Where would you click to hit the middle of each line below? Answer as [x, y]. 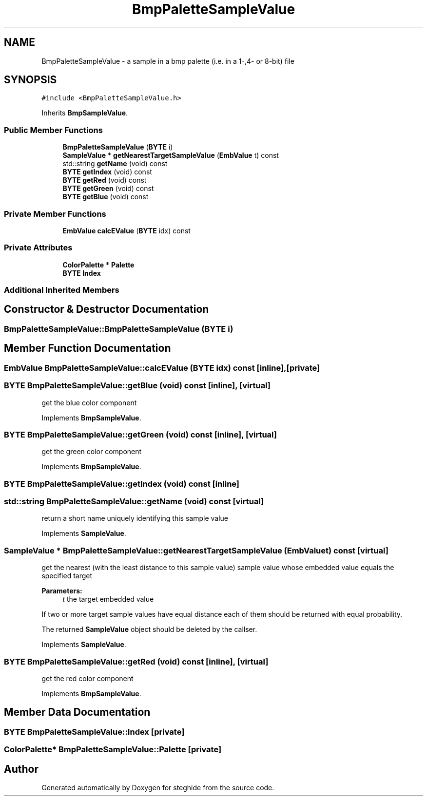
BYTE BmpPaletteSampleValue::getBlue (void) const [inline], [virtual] [137, 386]
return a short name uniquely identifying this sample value [135, 518]
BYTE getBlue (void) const [106, 197]
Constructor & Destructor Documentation [107, 309]
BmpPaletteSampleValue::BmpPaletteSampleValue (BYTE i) [119, 329]
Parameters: [62, 591]
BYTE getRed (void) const [105, 180]
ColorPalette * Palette [98, 265]
